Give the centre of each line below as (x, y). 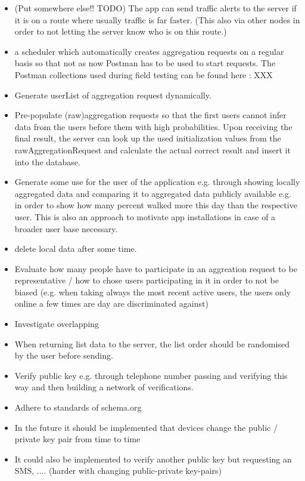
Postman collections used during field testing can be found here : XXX (144, 74)
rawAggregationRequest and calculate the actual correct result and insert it (152, 149)
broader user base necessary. (66, 228)
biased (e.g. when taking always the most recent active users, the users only (153, 292)
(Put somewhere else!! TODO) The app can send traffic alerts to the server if (155, 8)
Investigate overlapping (57, 324)
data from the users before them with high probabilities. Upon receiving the (153, 126)
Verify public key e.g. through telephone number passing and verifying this (151, 375)
